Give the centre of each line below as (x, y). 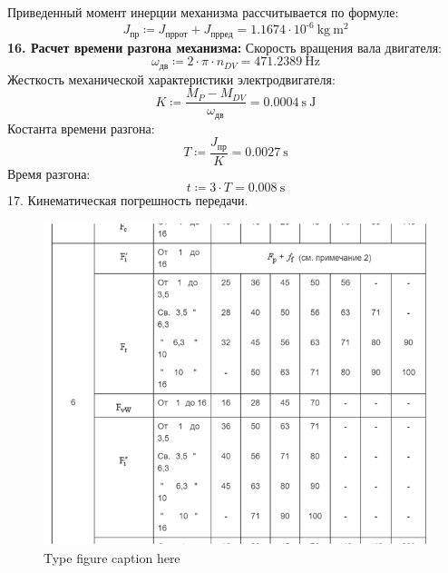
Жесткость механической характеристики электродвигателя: (171, 79)
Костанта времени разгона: (81, 128)
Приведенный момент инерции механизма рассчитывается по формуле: (203, 12)
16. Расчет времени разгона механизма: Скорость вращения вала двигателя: (224, 47)
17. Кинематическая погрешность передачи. (128, 200)
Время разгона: (49, 173)
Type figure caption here (112, 557)
